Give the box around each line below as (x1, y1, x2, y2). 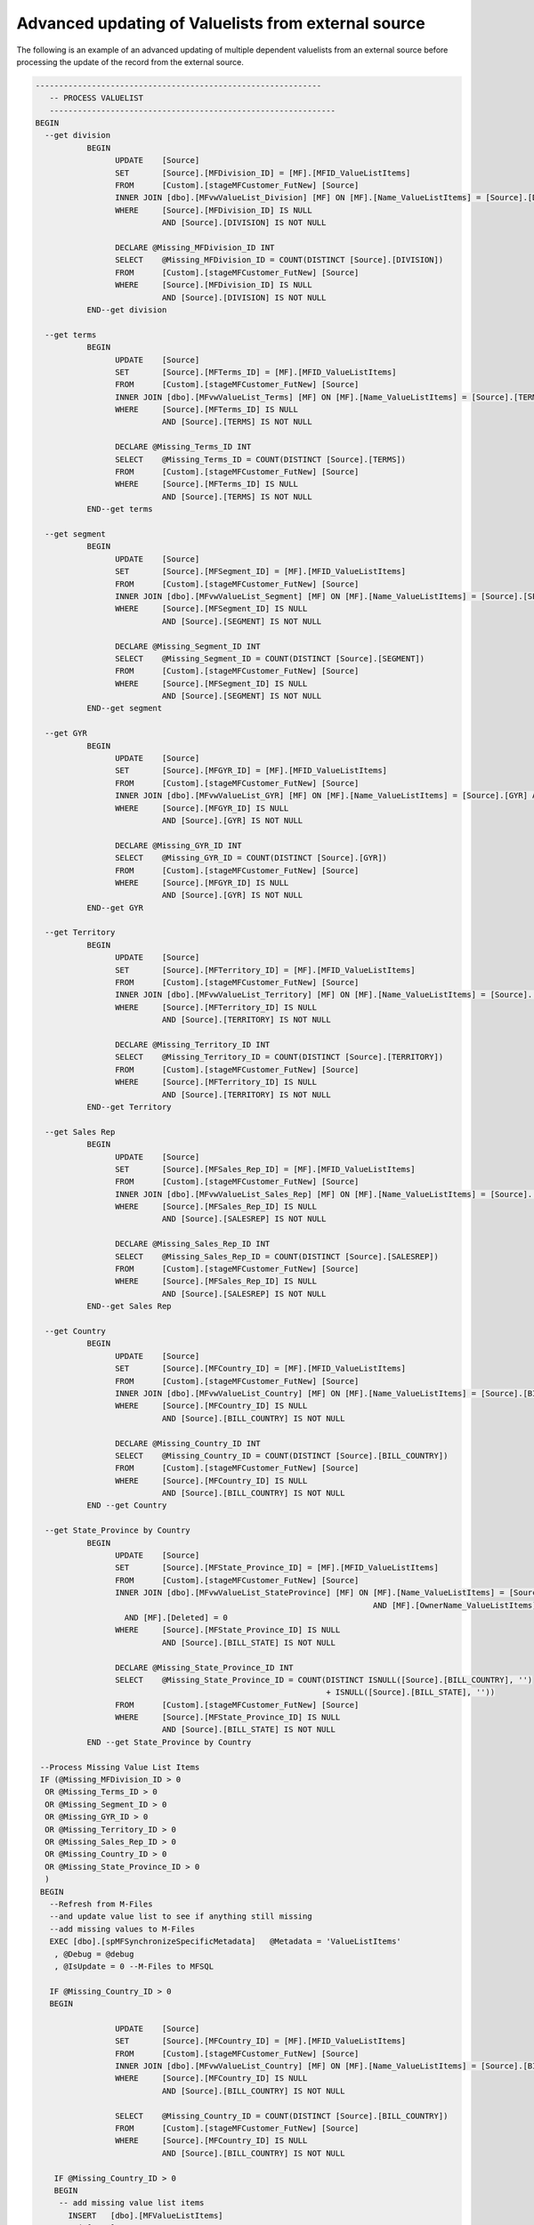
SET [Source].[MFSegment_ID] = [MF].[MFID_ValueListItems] (114, 566, 407, 577)
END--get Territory (86, 1102, 173, 1112)
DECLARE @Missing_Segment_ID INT (114, 641, 262, 651)
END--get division (86, 304, 167, 315)
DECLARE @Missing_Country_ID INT (114, 1438, 262, 1448)
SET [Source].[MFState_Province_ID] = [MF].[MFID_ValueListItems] (114, 1563, 440, 1573)
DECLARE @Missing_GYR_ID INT (114, 840, 242, 850)
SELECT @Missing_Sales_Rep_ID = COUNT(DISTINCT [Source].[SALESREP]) (114, 1251, 440, 1261)
